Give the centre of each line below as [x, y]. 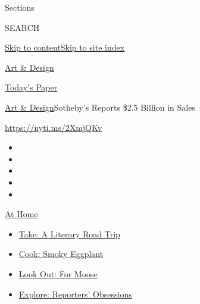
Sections [20, 7]
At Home [21, 214]
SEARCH [22, 27]
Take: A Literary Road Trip [69, 234]
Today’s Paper [31, 87]
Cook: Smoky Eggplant [61, 254]
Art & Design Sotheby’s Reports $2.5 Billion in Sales [100, 107]
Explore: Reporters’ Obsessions [75, 294]
